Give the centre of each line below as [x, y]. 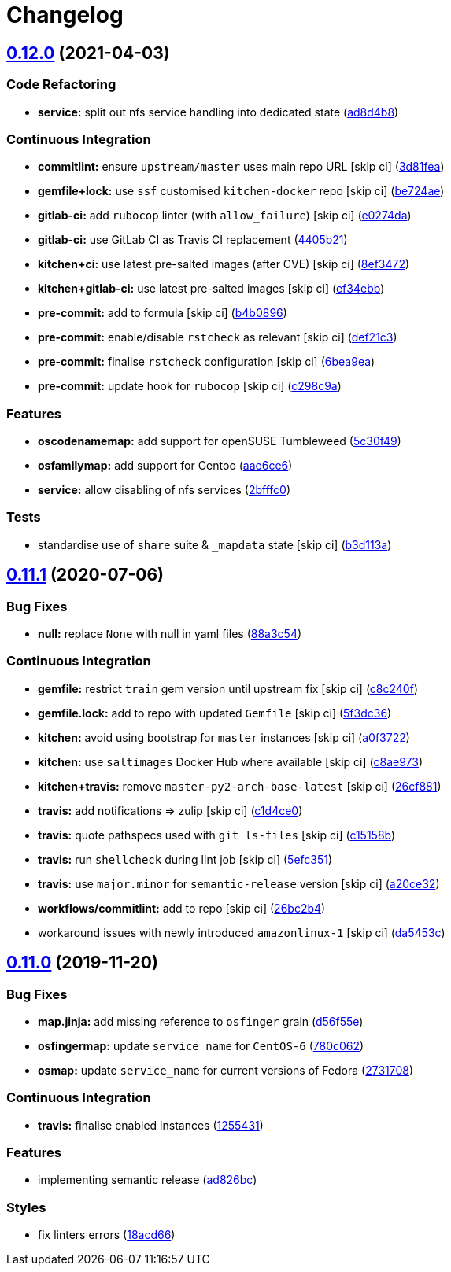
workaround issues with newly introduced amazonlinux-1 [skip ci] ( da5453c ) [242, 932]
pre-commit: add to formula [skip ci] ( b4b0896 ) [163, 313]
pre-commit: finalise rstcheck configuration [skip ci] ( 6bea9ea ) [207, 362]
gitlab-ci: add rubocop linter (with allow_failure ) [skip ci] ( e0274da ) [225, 216]
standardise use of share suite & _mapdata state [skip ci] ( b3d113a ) [215, 544]
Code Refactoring [61, 85]
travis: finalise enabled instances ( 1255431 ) [151, 1125]
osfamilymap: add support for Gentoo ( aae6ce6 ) [165, 466]
